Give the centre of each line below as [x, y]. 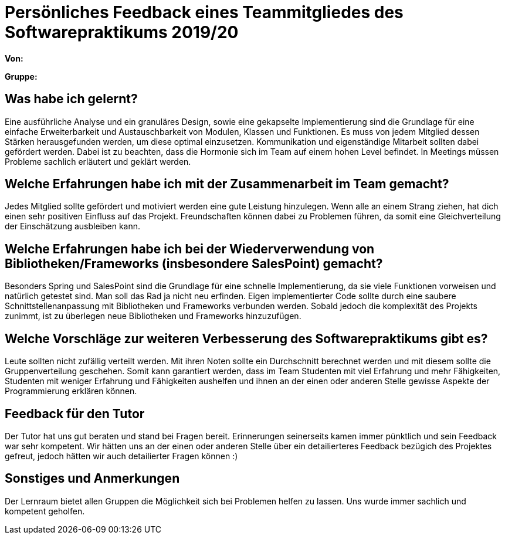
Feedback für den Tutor [75, 413]
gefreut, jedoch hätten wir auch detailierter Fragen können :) [121, 456]
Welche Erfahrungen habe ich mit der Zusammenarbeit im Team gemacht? [227, 184]
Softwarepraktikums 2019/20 [122, 32]
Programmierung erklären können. [71, 391]
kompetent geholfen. [45, 511]
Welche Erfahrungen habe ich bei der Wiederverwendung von [190, 249]
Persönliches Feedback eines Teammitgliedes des [204, 12]
